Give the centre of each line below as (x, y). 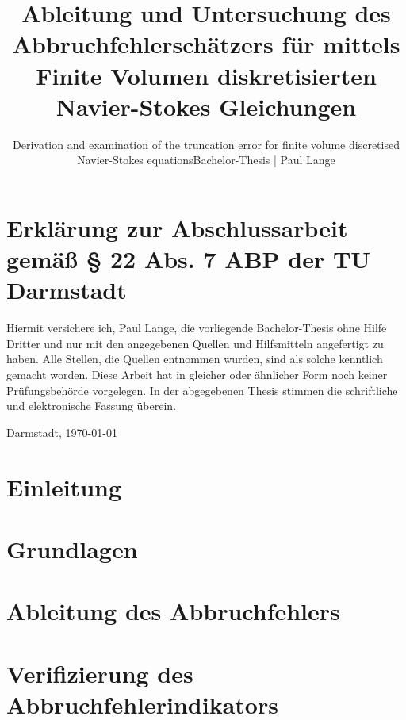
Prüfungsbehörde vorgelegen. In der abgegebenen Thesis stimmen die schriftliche (202, 390)
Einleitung (64, 486)
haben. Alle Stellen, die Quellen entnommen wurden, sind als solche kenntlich (195, 359)
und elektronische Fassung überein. (92, 406)
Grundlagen (72, 548)
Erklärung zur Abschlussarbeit (177, 227)
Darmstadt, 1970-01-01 (62, 432)
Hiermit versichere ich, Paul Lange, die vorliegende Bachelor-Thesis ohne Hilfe (197, 328)
